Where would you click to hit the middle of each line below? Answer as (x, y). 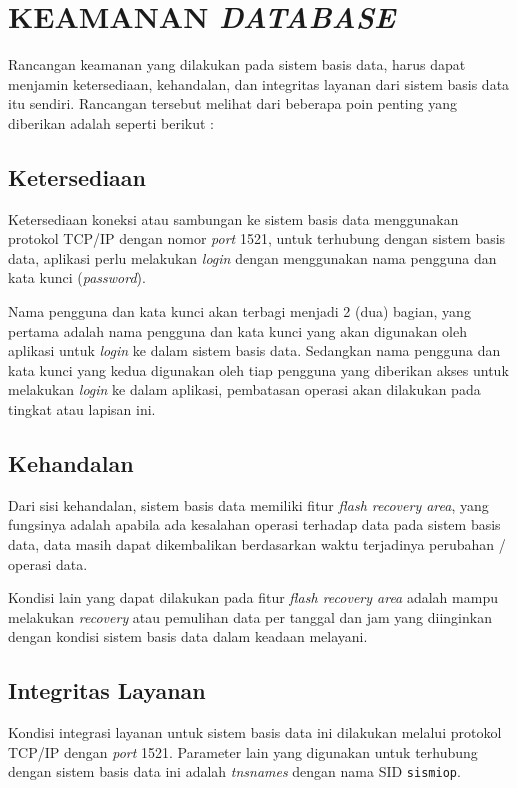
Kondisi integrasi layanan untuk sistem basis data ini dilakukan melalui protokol (255, 732)
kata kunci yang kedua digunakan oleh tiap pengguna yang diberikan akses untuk (258, 369)
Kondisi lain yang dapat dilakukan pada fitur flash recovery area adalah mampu (253, 597)
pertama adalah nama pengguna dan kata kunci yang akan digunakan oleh (238, 330)
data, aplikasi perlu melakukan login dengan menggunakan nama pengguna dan (252, 257)
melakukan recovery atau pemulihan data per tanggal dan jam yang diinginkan (250, 616)
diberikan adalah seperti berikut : (111, 122)
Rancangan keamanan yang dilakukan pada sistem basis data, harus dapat (237, 64)
